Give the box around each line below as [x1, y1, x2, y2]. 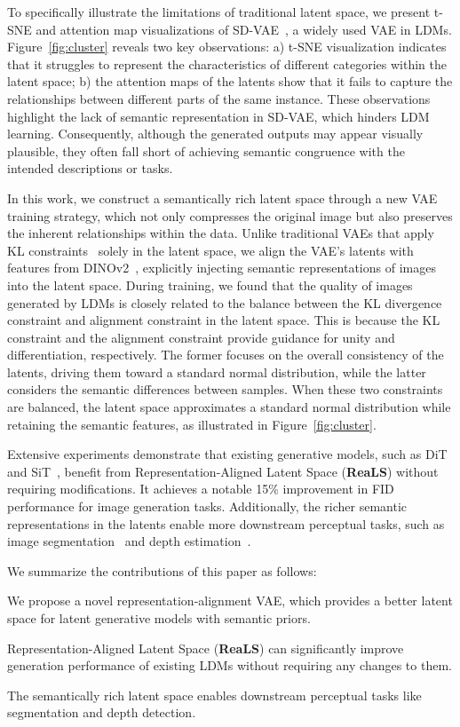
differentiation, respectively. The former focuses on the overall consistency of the [7, 345, 444, 364]
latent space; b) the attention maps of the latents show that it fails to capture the [7, 72, 453, 91]
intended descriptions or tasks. [7, 159, 173, 178]
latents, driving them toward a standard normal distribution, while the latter [7, 362, 426, 381]
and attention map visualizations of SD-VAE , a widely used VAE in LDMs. [36, 20, 452, 38]
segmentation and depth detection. [7, 703, 196, 722]
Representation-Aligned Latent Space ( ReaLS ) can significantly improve [7, 638, 404, 657]
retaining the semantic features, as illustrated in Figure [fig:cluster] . [7, 415, 377, 433]
